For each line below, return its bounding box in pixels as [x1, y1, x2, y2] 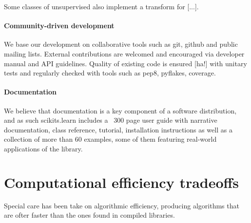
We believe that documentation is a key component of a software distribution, [4, 105, 237, 115]
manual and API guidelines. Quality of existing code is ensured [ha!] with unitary [4, 58, 247, 68]
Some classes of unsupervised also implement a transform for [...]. [4, 1, 199, 11]
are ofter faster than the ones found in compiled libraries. [4, 210, 175, 220]
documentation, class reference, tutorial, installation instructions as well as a [4, 124, 232, 134]
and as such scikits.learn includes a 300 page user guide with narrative [4, 115, 217, 125]
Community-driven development [4, 20, 115, 31]
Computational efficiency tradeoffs [4, 172, 239, 192]
